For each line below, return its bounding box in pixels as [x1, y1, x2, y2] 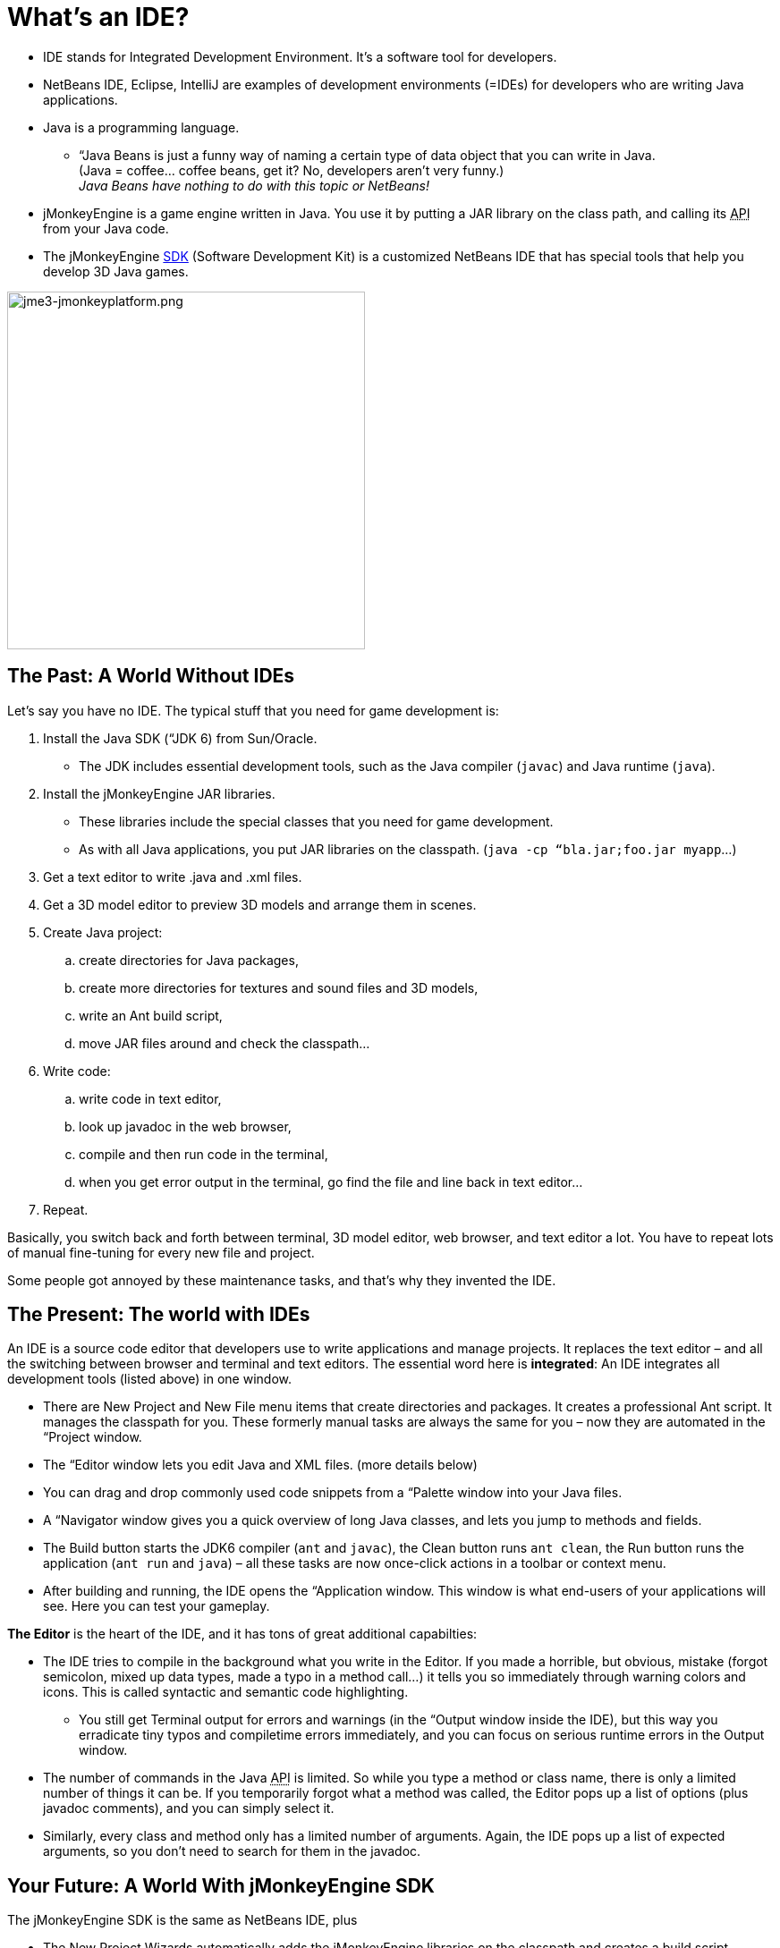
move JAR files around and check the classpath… [79, 1035, 370, 1051]
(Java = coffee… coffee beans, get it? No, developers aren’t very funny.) [79, 162, 504, 178]
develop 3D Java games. [43, 263, 189, 279]
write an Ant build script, [79, 1007, 223, 1023]
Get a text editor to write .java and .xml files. [43, 868, 302, 885]
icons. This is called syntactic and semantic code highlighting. [43, 1684, 409, 1700]
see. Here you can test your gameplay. [43, 1598, 270, 1614]
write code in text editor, [79, 1090, 222, 1106]
